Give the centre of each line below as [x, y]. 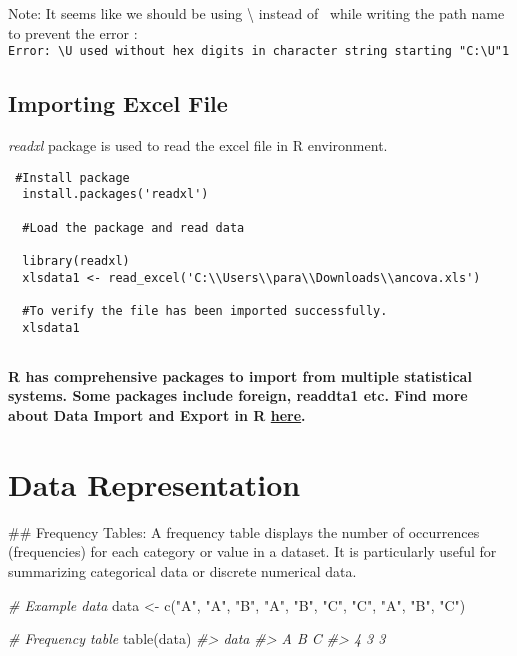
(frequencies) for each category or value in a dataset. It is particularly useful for [252, 551]
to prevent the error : [73, 32]
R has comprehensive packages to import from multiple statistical [240, 375]
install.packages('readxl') [115, 194]
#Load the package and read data [133, 227]
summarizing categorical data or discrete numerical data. [182, 570]
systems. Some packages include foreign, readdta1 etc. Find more [238, 395]
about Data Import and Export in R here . [157, 415]
